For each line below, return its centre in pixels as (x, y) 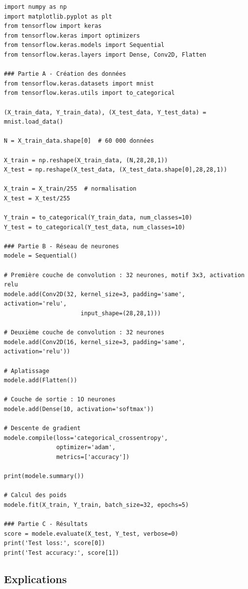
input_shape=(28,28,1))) (121, 313)
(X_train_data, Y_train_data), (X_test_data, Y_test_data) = (105, 112)
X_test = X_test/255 (37, 198)
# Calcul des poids (35, 495)
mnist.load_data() (34, 122)
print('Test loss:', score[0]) (55, 543)
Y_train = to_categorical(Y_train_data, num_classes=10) (98, 218)
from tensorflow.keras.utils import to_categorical (89, 93)
